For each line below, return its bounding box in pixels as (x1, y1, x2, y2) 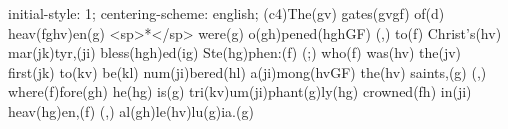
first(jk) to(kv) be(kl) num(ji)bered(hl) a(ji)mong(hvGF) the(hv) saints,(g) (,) (8, 61, 487, 82)
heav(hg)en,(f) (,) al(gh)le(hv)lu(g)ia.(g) (8, 100, 254, 121)
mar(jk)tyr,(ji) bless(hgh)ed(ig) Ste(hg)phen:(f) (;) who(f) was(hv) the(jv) (8, 42, 462, 63)
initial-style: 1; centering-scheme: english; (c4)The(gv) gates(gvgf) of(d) (8, 3, 445, 23)
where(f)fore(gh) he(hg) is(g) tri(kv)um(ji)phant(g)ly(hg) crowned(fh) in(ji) (8, 81, 472, 102)
